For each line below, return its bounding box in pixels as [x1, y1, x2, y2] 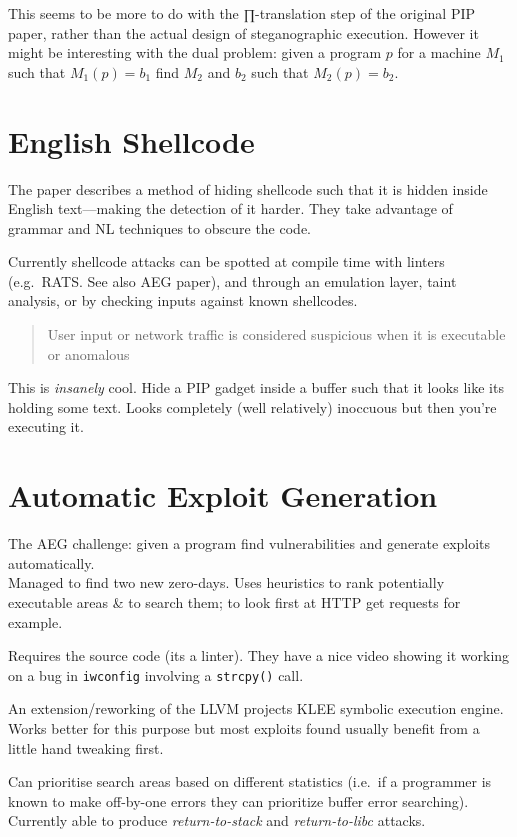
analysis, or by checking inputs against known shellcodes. [8, 290, 358, 311]
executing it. [8, 416, 84, 437]
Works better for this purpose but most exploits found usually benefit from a [8, 717, 480, 738]
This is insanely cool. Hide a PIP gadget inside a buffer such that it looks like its [8, 377, 504, 398]
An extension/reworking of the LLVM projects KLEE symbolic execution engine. [8, 698, 504, 719]
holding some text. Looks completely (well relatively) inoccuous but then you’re [8, 396, 497, 417]
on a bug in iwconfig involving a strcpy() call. [8, 664, 304, 685]
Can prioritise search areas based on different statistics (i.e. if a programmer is [8, 771, 492, 792]
